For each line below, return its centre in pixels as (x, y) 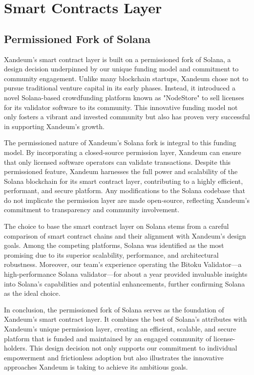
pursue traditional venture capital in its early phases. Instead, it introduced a (120, 88)
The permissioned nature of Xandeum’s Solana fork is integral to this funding (120, 143)
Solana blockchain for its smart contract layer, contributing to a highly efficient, (124, 181)
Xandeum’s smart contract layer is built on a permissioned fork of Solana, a (117, 59)
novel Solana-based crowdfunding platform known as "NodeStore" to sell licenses (124, 97)
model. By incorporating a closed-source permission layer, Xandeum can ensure (123, 152)
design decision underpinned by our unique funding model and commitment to (121, 69)
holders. (16, 348)
